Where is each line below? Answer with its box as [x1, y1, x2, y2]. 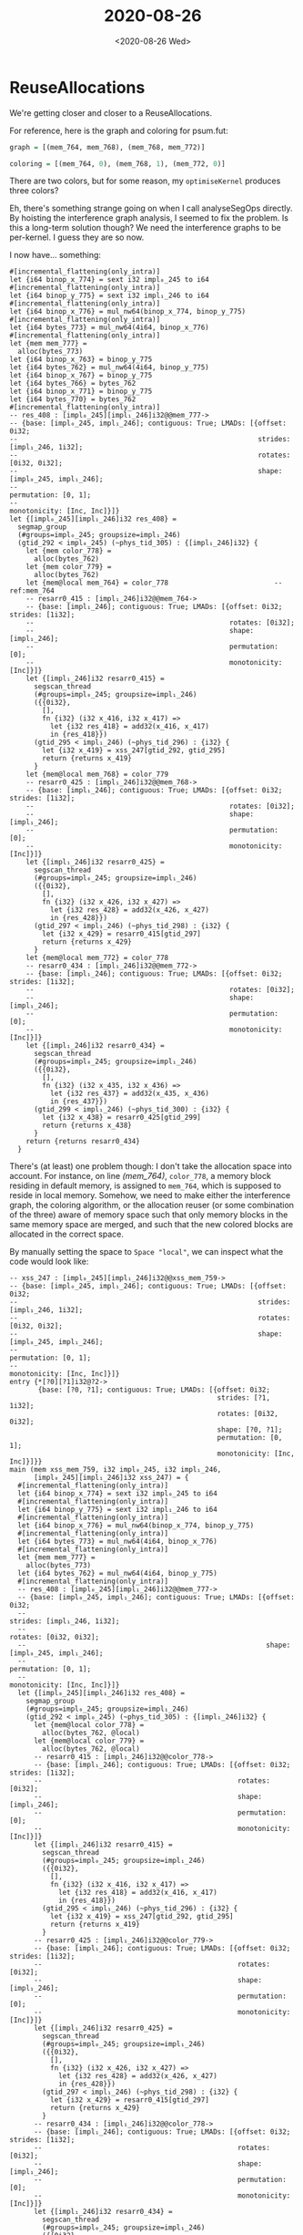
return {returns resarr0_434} [25, 1137, 141, 1146]
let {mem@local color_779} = [33, 1736, 145, 1746]
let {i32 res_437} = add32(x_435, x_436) [49, 1089, 209, 1099]
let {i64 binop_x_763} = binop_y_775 [9, 355, 153, 365]
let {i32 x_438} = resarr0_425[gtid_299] [42, 1113, 202, 1123]
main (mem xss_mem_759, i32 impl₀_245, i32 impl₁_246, [9, 1465, 222, 1474]
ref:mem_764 [9, 586, 55, 595]
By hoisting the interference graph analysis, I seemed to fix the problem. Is [9, 212, 289, 223]
